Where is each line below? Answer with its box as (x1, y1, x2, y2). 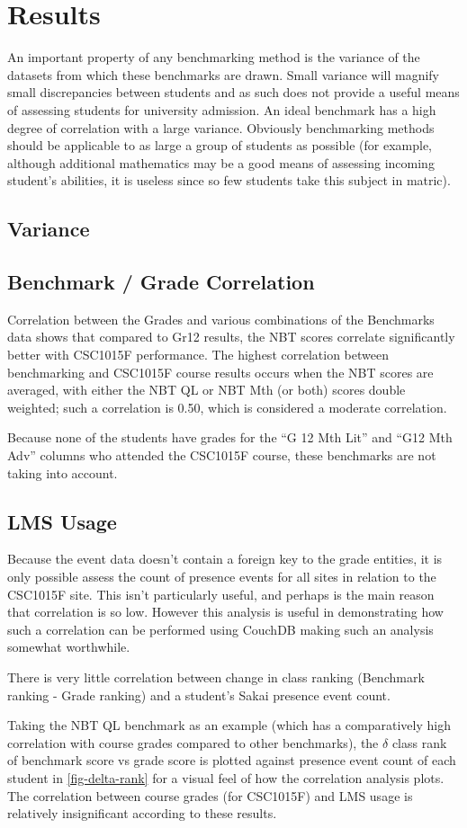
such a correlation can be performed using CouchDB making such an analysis (7, 619, 434, 638)
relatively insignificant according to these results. (7, 804, 277, 823)
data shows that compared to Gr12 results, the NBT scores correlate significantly (7, 327, 455, 346)
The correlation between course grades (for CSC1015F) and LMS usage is (7, 786, 413, 805)
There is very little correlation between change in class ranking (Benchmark (7, 667, 425, 686)
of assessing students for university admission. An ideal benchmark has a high (7, 100, 436, 119)
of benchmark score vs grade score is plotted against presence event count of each (7, 751, 456, 770)
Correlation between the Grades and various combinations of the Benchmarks (7, 309, 435, 328)
